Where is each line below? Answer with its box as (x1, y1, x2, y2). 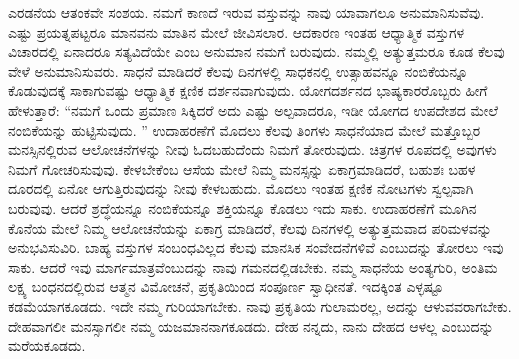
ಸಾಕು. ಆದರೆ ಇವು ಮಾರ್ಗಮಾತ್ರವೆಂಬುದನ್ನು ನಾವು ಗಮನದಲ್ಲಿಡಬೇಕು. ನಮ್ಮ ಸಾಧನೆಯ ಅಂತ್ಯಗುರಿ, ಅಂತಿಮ (8, 256, 498, 277)
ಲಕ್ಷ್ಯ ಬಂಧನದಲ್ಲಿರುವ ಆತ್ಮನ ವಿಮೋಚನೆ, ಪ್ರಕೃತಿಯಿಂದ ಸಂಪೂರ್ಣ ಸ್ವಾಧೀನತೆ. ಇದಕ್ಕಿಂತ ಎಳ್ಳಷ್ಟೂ (8, 276, 444, 297)
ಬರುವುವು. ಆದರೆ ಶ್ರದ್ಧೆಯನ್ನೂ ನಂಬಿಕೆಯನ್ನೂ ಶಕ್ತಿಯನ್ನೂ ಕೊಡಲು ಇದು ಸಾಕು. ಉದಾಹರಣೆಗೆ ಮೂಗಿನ (8, 197, 477, 218)
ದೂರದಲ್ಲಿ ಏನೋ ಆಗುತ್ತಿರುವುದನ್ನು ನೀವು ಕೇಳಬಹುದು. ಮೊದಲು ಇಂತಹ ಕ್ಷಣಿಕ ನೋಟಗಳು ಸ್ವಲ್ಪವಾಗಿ (8, 178, 474, 199)
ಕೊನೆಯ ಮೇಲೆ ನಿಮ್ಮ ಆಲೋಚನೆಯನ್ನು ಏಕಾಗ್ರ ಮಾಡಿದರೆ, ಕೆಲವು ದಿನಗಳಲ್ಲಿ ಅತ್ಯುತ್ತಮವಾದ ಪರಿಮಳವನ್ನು (8, 217, 492, 238)
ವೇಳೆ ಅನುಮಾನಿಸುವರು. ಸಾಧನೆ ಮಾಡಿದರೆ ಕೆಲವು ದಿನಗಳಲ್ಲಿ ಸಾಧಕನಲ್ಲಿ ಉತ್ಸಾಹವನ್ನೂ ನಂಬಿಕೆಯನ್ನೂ (8, 60, 468, 81)
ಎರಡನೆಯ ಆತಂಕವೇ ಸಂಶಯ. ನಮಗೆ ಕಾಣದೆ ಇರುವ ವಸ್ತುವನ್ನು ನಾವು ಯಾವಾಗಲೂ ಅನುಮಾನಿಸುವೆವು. (8, 2, 485, 22)
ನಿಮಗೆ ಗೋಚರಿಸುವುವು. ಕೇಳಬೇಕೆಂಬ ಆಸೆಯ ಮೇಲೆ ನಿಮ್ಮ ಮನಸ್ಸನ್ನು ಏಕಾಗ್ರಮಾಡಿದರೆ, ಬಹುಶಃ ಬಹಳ (8, 158, 476, 179)
